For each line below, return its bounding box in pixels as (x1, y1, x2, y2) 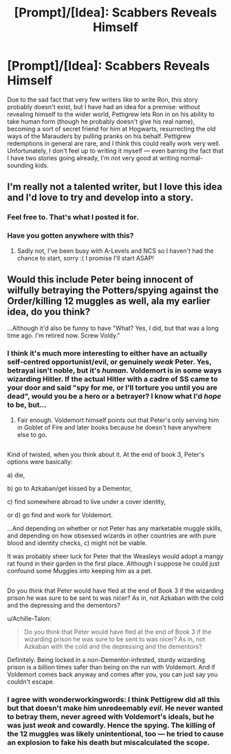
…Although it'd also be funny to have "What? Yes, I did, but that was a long (7, 324, 219, 333)
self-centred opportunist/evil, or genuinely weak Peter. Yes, (7, 357, 212, 367)
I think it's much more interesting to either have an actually (7, 348, 208, 358)
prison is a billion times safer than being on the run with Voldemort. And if (7, 663, 215, 672)
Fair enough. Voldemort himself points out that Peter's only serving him (16, 416, 219, 424)
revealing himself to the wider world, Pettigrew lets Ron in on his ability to (7, 110, 215, 118)
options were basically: (7, 458, 73, 466)
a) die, (7, 471, 25, 479)
